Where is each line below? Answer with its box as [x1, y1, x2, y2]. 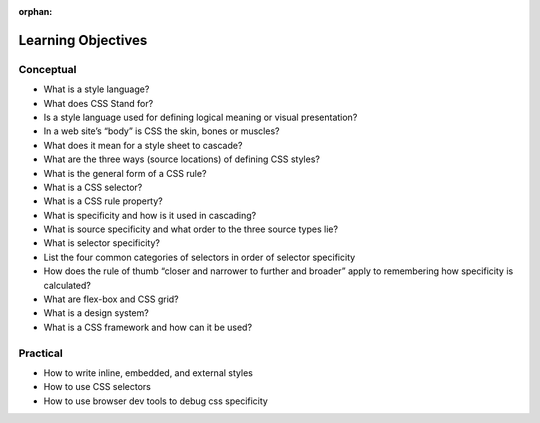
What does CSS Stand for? [43, 97, 154, 109]
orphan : [18, 6, 53, 17]
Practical [18, 346, 64, 360]
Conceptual [18, 62, 77, 76]
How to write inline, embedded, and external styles [43, 366, 254, 379]
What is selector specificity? [43, 237, 160, 249]
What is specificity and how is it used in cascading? [43, 209, 257, 221]
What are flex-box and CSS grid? [43, 293, 179, 305]
